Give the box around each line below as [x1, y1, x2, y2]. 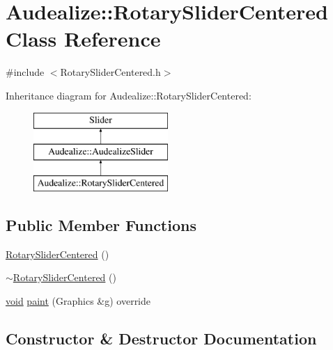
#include [6, 65, 45, 79]
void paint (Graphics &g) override [6, 293, 151, 308]
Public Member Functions [6, 214, 196, 235]
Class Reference [6, 24, 161, 53]
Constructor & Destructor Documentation [6, 327, 317, 349]
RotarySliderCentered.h [60, 65, 161, 79]
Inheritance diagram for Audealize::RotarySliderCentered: [6, 88, 251, 102]
